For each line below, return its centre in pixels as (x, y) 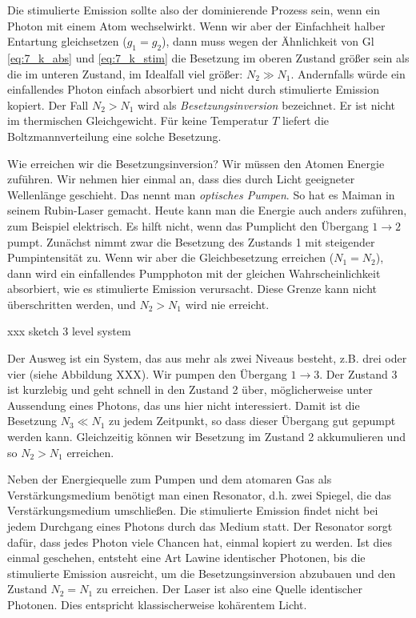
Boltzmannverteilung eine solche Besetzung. (114, 136)
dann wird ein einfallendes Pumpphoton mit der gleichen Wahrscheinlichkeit (194, 273)
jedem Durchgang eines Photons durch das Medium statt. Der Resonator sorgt (200, 526)
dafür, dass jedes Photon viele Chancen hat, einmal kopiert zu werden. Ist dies (200, 542)
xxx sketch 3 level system (69, 331)
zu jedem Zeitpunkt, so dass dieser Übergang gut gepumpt (252, 421)
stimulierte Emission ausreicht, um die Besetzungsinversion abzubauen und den (202, 573)
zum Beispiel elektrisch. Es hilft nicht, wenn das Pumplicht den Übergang (188, 225)
